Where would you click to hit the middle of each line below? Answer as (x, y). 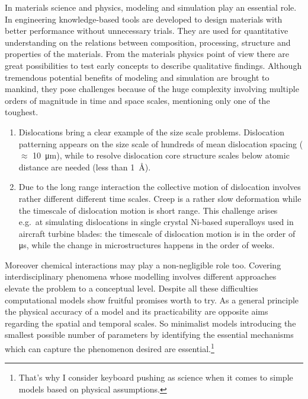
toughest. (22, 112)
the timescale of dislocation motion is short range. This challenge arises (148, 210)
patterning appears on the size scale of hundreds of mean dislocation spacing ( (161, 143)
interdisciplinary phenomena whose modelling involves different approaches (141, 276)
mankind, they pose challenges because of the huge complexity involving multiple (152, 89)
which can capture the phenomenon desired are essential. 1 (110, 348)
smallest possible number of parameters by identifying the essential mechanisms (149, 335)
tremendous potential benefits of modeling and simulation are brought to (137, 77)
